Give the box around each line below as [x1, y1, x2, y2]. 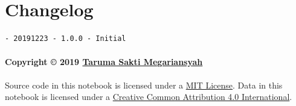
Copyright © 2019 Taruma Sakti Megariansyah [5, 55, 203, 68]
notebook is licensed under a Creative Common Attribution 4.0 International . [5, 90, 292, 103]
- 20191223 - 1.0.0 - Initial [5, 34, 126, 43]
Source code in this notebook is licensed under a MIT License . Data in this [5, 78, 283, 91]
